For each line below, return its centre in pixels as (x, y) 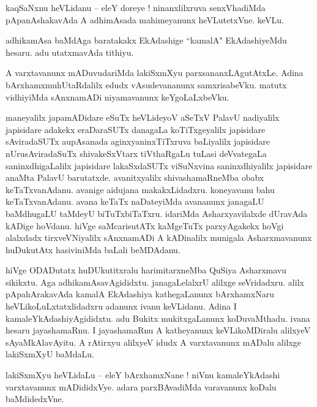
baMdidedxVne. (35, 399)
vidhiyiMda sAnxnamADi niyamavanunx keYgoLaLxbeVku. (117, 97)
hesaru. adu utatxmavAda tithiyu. (70, 52)
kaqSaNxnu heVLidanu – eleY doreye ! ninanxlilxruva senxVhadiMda (136, 7)
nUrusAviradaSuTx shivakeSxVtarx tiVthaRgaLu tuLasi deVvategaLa (136, 153)
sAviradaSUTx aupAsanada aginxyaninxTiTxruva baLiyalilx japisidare (138, 141)
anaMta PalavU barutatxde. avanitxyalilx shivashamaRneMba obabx (135, 177)
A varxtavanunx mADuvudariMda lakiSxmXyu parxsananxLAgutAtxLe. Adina (155, 73)
